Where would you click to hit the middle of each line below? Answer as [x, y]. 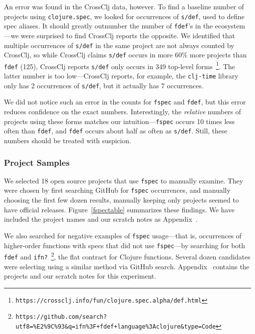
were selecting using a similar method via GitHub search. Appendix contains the [127, 266]
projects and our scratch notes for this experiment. [80, 276]
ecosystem [230, 26]
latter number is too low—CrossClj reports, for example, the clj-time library [121, 76]
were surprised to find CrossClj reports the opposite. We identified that [128, 35]
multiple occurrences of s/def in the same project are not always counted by [119, 45]
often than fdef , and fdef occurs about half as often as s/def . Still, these [116, 131]
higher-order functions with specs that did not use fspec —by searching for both [125, 245]
